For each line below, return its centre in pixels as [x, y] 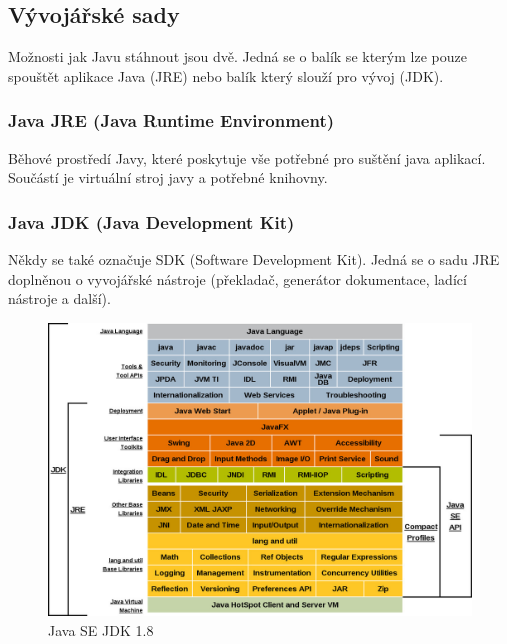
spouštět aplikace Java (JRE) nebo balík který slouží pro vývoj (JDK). [226, 75]
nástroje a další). [59, 298]
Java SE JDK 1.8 [101, 629]
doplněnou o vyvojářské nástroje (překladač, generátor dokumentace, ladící [237, 278]
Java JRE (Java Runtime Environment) [171, 120]
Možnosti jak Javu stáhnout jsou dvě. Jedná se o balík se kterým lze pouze [237, 56]
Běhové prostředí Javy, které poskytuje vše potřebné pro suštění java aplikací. [247, 157]
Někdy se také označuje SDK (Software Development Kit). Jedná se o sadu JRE [254, 259]
